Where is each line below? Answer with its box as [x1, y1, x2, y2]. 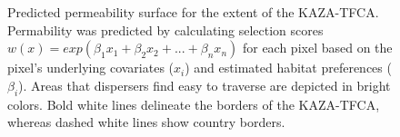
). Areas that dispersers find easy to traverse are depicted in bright [18, 75, 391, 94]
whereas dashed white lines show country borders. [7, 113, 285, 132]
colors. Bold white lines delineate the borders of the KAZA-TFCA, [7, 94, 380, 113]
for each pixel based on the [242, 38, 393, 57]
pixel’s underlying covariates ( [7, 58, 175, 77]
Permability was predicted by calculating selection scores [7, 20, 324, 39]
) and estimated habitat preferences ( [185, 58, 392, 77]
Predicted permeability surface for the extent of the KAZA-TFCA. [7, 3, 379, 21]
